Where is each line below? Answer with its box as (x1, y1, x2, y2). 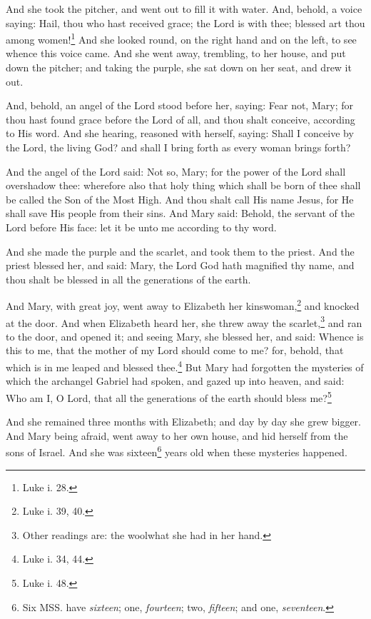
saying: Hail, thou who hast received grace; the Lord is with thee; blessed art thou (6, 15, 365, 30)
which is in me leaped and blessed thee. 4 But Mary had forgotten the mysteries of (6, 358, 364, 374)
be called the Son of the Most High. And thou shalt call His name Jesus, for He (6, 191, 354, 206)
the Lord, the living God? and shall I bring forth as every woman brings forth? (6, 140, 351, 154)
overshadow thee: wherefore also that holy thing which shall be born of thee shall (6, 178, 361, 193)
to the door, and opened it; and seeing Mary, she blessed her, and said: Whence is (6, 328, 364, 343)
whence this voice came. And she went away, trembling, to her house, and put (6, 46, 346, 61)
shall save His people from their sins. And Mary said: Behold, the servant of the (6, 206, 355, 221)
